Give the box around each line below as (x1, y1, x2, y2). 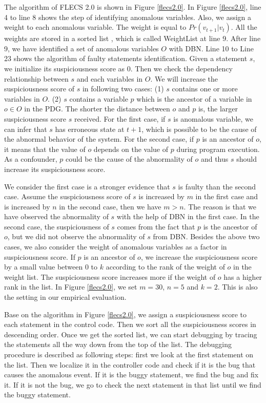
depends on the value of (93, 143, 169, 154)
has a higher (223, 271, 262, 282)
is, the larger (198, 103, 238, 114)
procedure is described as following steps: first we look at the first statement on (4, 349, 254, 359)
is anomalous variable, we (173, 113, 253, 124)
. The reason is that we (183, 201, 256, 212)
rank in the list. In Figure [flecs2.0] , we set (4, 281, 137, 292)
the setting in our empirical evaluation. (4, 292, 127, 302)
